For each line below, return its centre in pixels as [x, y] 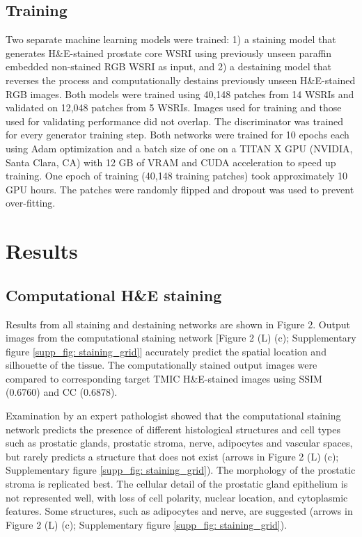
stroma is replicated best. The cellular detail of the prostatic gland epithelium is [177, 484]
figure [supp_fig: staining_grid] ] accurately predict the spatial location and [166, 351]
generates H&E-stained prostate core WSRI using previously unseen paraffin [169, 53]
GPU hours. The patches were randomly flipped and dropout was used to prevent [180, 189]
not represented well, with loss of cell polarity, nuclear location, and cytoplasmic [177, 497]
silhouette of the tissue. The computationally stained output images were [162, 365]
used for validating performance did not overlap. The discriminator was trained [175, 121]
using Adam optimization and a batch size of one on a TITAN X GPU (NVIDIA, [179, 148]
